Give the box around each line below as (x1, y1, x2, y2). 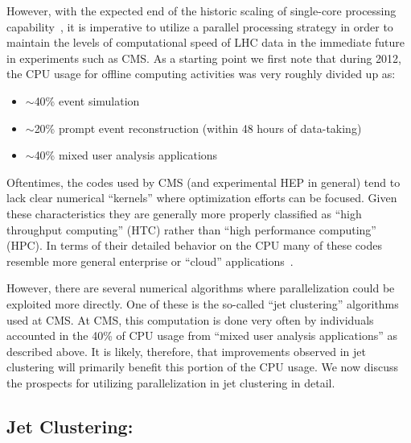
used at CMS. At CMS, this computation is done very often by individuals (6, 311, 374, 328)
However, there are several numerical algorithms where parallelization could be (6, 279, 395, 296)
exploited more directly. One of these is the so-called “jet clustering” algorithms (6, 295, 399, 312)
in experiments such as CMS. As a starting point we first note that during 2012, (6, 49, 402, 66)
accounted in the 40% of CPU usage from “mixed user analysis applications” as (6, 327, 398, 344)
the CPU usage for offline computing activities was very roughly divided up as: (6, 65, 396, 82)
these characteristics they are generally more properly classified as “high (6, 205, 362, 221)
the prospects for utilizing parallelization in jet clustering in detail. (6, 374, 335, 391)
